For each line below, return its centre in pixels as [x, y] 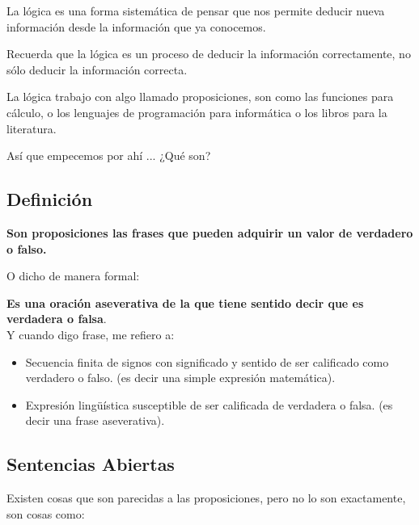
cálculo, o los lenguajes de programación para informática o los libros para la [197, 112]
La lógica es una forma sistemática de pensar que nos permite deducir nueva [196, 10]
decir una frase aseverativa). [95, 420]
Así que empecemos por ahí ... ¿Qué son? [109, 155]
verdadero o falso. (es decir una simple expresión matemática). [180, 378]
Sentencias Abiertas [91, 464]
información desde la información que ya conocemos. [136, 26]
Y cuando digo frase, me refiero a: [91, 334]
